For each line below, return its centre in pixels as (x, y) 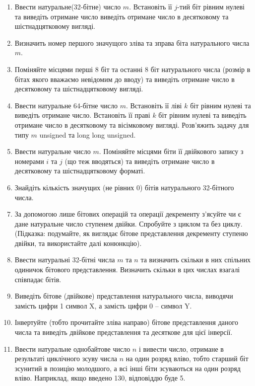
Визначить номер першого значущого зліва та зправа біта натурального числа (132, 42)
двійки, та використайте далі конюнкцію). (78, 243)
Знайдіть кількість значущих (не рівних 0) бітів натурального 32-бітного (124, 187)
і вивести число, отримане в (181, 348)
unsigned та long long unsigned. (88, 134)
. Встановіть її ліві (154, 105)
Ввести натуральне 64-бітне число (66, 105)
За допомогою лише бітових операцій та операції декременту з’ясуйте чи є (128, 214)
